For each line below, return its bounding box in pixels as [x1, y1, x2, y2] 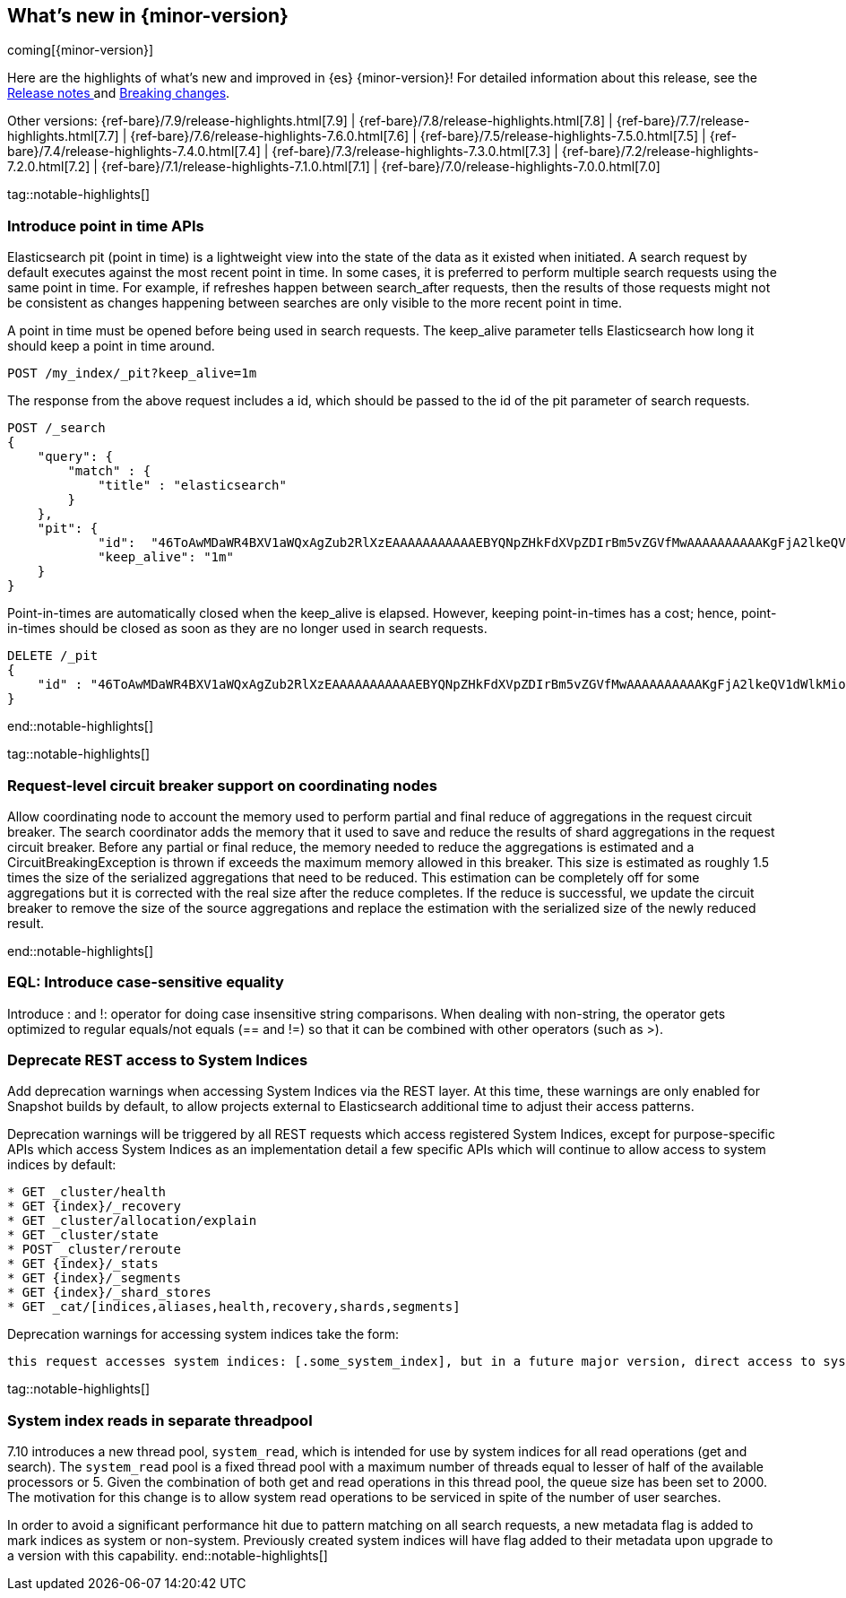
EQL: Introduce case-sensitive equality [7, 973, 284, 992]
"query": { [37, 449, 114, 465]
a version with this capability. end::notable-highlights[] [7, 1548, 328, 1564]
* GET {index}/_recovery [7, 1199, 181, 1214]
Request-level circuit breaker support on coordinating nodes [7, 776, 437, 795]
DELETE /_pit [7, 648, 99, 664]
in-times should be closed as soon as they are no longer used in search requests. [7, 621, 488, 637]
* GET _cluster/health [7, 1185, 167, 1200]
